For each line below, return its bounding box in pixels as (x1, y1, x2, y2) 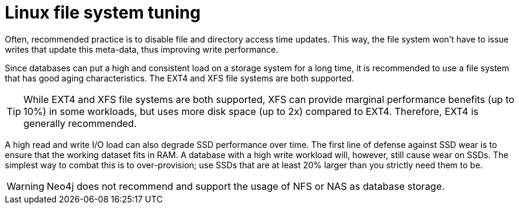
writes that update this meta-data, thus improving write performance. (5, 44, 279, 54)
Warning (7, 180, 44, 192)
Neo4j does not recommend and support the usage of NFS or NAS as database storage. (46, 180, 445, 192)
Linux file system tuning (5, 2, 201, 23)
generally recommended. (23, 117, 137, 129)
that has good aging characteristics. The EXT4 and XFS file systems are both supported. (5, 72, 354, 83)
